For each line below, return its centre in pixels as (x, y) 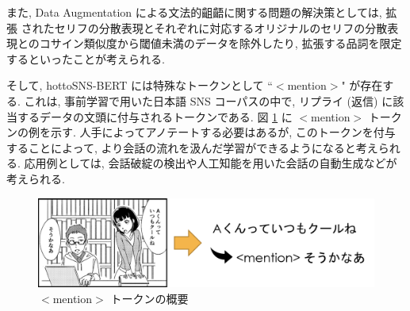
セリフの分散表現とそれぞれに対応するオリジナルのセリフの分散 (221, 27)
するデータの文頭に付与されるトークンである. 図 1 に (155, 116)
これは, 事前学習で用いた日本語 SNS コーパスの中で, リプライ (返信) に (209, 100)
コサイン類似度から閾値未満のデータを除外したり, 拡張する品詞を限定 (220, 43)
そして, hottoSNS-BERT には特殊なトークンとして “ (140, 85)
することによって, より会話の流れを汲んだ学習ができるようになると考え (192, 147)
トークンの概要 (149, 298)
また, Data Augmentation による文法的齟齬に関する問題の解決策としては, (194, 12)
